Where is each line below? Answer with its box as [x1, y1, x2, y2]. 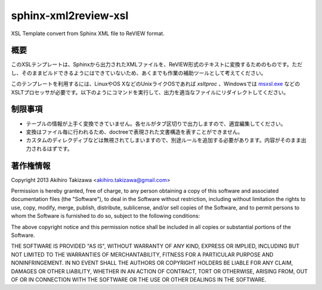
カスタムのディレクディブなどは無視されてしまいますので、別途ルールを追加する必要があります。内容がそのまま [26, 137, 301, 144]
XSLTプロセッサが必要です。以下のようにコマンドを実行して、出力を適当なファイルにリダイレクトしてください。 [11, 88, 289, 95]
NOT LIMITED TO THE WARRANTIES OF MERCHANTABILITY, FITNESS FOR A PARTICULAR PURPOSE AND [11, 251, 274, 258]
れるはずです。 [36, 145, 73, 152]
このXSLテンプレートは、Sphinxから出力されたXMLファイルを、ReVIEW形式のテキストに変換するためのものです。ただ [11, 61, 303, 68]
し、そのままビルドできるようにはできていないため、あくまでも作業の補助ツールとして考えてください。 [11, 69, 267, 76]
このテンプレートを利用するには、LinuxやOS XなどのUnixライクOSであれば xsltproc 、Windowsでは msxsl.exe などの [11, 81, 301, 88]
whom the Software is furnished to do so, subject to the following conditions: [11, 212, 200, 220]
